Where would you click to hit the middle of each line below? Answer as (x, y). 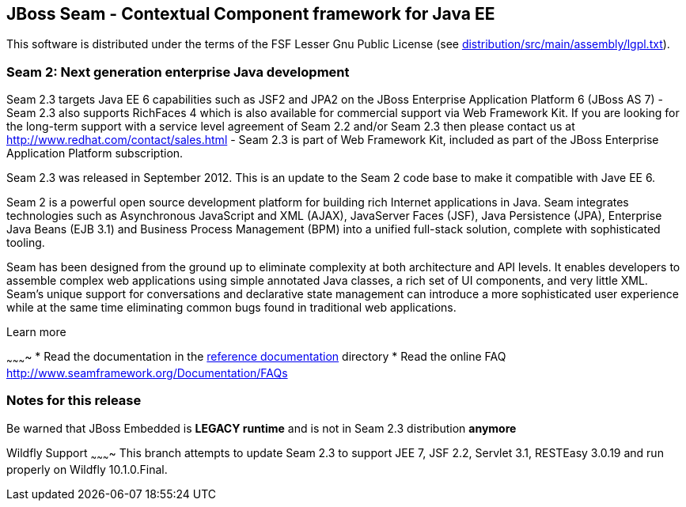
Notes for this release (74, 401)
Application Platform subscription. (95, 153)
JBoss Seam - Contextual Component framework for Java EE (251, 14)
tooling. (26, 243)
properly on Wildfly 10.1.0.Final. (87, 469)
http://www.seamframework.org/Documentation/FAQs (147, 373)
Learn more (36, 332)
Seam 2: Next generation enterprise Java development (178, 72)
